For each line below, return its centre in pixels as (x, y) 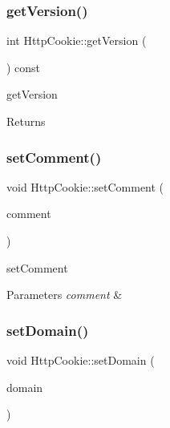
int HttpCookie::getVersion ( (77, 40)
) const (24, 67)
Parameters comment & (65, 295)
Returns (26, 121)
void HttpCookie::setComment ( (85, 186)
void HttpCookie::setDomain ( (81, 360)
